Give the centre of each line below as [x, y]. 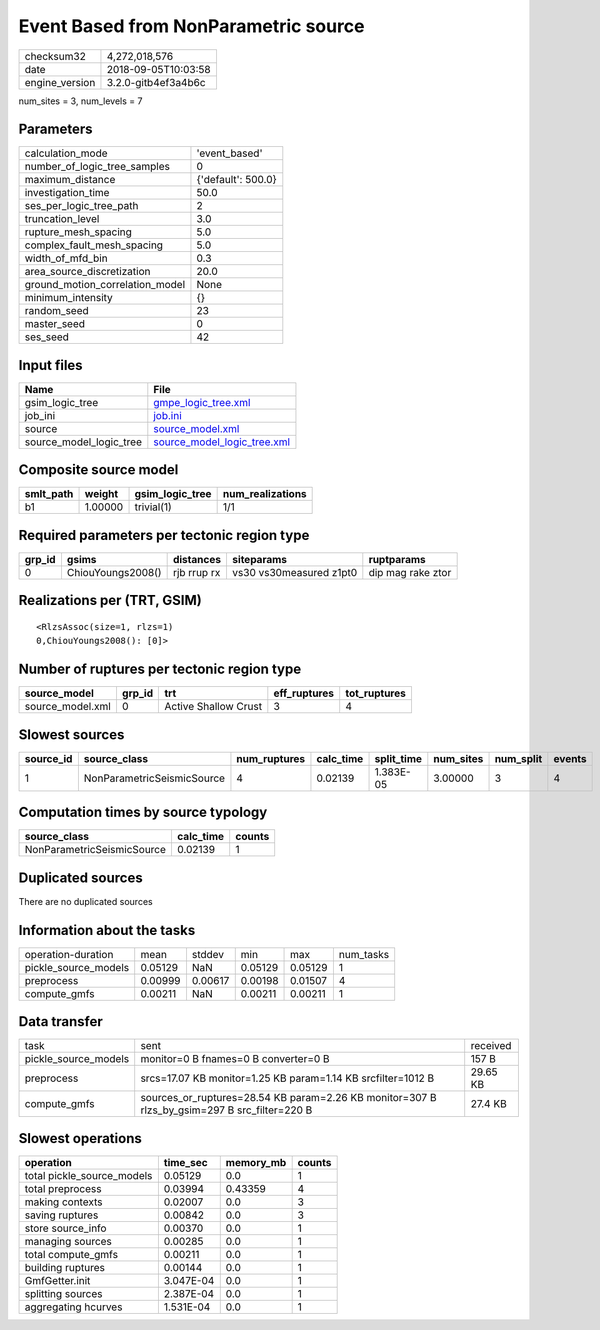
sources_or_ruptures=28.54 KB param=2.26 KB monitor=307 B [288, 1098]
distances [197, 559]
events [570, 758]
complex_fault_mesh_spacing [94, 245]
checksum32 [55, 56]
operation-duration [69, 954]
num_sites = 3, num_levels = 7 [80, 101]
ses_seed [47, 337]
